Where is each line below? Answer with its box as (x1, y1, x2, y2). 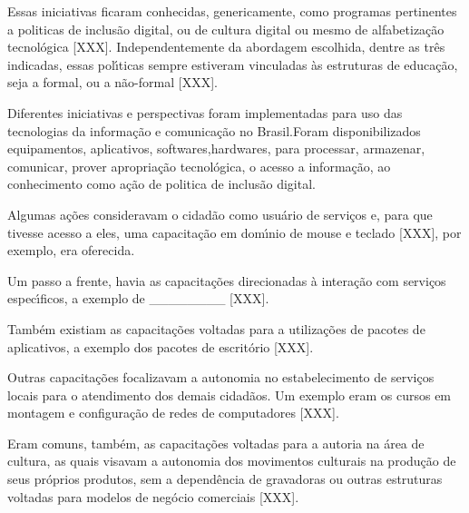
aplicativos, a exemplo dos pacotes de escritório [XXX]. (7, 337, 314, 356)
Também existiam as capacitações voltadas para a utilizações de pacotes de (7, 319, 425, 338)
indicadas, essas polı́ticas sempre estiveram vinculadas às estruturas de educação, (7, 54, 458, 74)
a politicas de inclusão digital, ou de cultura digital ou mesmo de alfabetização (7, 19, 445, 38)
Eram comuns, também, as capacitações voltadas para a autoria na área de (7, 433, 425, 452)
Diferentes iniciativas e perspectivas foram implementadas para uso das (7, 103, 403, 122)
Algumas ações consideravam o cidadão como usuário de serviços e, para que (7, 204, 433, 223)
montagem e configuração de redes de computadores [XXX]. (7, 403, 339, 422)
